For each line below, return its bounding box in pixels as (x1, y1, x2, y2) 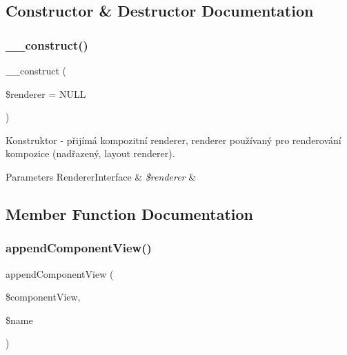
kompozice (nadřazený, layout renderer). (6, 146, 175, 161)
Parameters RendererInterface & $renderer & (6, 169, 197, 183)
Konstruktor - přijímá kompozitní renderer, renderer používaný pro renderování (6, 132, 341, 147)
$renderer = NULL (6, 86, 86, 101)
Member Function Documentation (6, 203, 254, 224)
